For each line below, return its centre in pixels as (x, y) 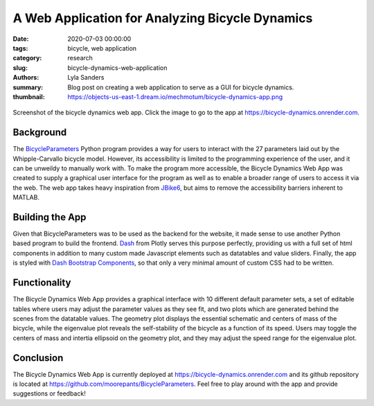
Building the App (50, 217)
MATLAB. (26, 197)
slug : (20, 68)
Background (40, 133)
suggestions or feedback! (49, 394)
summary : (28, 87)
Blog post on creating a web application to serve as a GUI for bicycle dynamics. (181, 87)
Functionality (42, 283)
